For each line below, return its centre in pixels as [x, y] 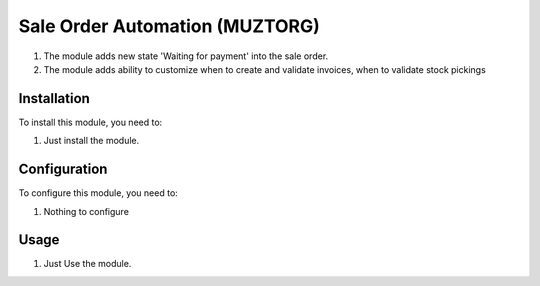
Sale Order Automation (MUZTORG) [169, 26]
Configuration [63, 169]
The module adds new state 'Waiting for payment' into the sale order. [186, 56]
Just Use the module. [87, 264]
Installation [54, 98]
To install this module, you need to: [90, 122]
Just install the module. [91, 141]
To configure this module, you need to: [98, 193]
